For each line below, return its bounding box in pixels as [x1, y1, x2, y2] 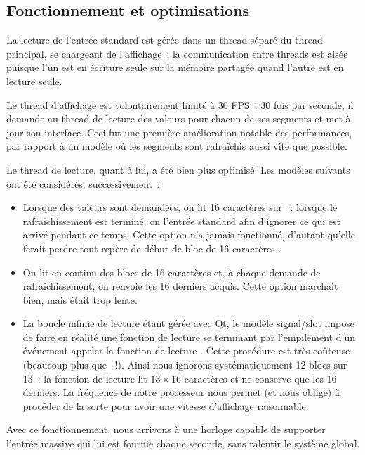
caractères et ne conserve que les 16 [184, 371, 337, 385]
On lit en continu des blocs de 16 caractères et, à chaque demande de [22, 264, 321, 279]
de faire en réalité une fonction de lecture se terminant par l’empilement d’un [22, 329, 355, 344]
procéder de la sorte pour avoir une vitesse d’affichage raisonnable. [22, 398, 309, 413]
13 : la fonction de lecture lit [22, 371, 147, 385]
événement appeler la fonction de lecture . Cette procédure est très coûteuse [22, 343, 350, 358]
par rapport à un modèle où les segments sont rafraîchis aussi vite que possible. [6, 139, 347, 153]
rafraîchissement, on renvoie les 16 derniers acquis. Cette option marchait [22, 278, 338, 293]
